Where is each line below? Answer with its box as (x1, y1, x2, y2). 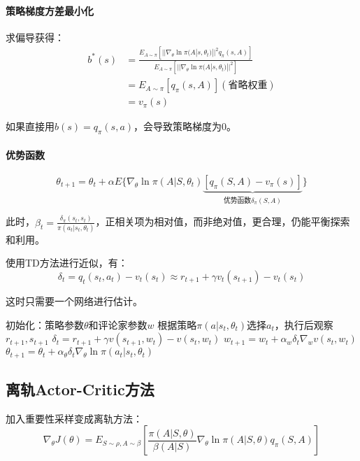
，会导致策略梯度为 (134, 119, 222, 134)
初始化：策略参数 (6, 317, 84, 332)
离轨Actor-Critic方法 (6, 378, 154, 400)
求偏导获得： (6, 29, 64, 44)
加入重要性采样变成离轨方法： (6, 411, 143, 425)
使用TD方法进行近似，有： (6, 255, 128, 270)
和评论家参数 (88, 317, 147, 332)
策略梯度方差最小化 (6, 3, 94, 17)
